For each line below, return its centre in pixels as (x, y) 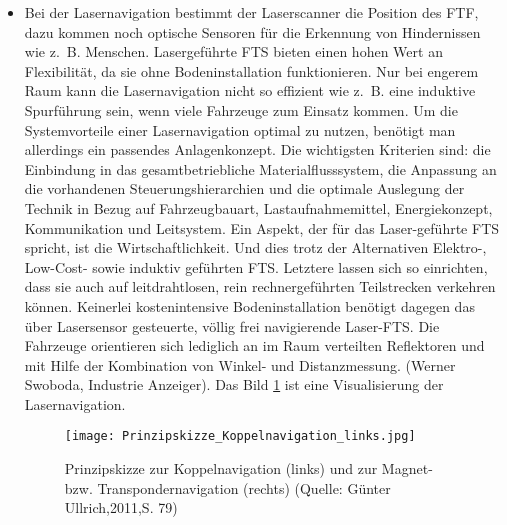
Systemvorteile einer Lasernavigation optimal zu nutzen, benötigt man (240, 129)
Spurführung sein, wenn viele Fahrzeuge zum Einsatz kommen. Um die (241, 109)
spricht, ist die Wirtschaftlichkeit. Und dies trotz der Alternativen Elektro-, (255, 247)
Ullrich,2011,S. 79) (121, 507)
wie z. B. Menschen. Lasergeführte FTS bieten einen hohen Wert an (233, 51)
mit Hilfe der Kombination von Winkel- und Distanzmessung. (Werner (240, 364)
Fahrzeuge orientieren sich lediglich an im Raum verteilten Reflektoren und (254, 345)
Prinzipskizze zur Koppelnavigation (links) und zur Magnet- (248, 468)
